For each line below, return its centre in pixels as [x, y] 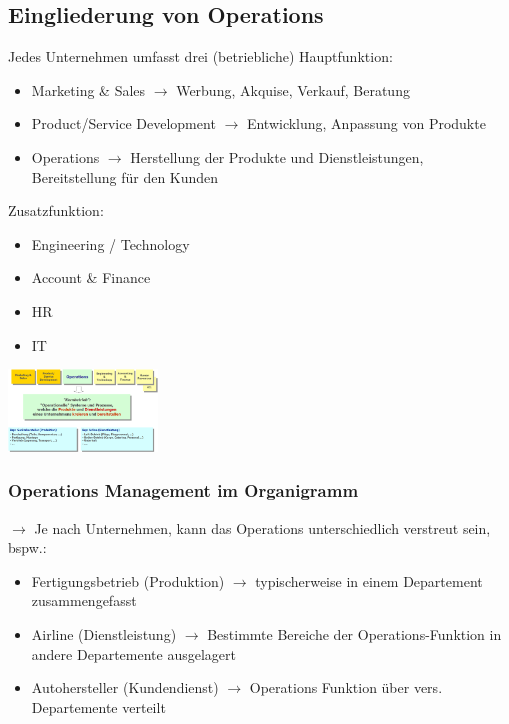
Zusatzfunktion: [56, 210]
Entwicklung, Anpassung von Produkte [366, 123]
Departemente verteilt [98, 706]
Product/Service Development [123, 123]
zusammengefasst [84, 600]
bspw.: [27, 547]
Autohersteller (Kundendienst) [125, 687]
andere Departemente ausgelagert [133, 653]
